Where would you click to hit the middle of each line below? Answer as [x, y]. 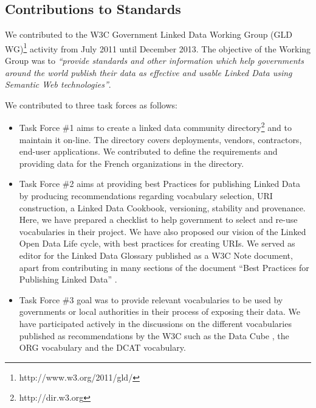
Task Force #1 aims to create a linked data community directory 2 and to [155, 127]
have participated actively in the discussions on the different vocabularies [155, 323]
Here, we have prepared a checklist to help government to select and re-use [158, 220]
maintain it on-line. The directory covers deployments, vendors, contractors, [160, 139]
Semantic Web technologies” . [58, 84]
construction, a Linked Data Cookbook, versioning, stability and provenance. [162, 207]
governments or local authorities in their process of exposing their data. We [160, 311]
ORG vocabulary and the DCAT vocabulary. [102, 347]
